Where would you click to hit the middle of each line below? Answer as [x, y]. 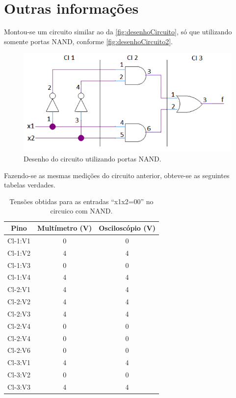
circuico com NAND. [81, 211]
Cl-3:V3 [19, 386]
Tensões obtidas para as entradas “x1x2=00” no [81, 201]
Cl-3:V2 [19, 375]
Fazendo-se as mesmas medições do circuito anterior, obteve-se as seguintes [117, 175]
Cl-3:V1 [19, 362]
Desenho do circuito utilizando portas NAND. [92, 159]
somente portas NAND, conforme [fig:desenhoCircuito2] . [88, 41]
